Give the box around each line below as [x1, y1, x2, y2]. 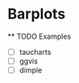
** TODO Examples [7, 31, 72, 41]
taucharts [19, 47, 52, 56]
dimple [19, 65, 43, 75]
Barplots [7, 5, 66, 23]
